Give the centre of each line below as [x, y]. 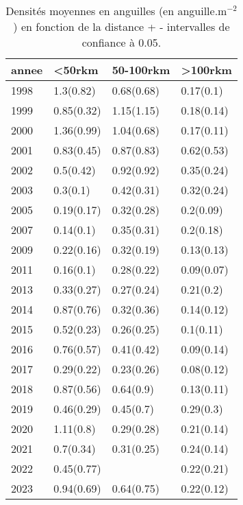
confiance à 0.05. [121, 42]
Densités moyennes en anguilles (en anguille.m [116, 11]
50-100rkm [141, 70]
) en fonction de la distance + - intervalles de [121, 26]
